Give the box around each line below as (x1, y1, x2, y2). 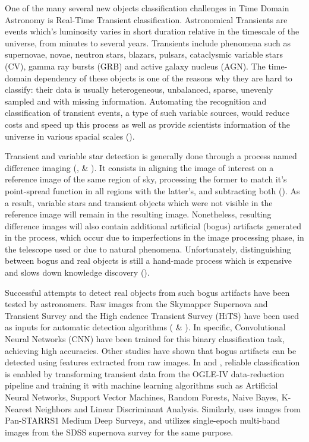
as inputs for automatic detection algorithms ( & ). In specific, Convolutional (5, 321, 286, 333)
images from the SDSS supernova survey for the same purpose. (5, 425, 234, 438)
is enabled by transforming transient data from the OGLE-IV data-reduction (5, 367, 285, 380)
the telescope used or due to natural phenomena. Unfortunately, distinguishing (5, 242, 291, 255)
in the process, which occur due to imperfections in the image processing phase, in (5, 231, 304, 244)
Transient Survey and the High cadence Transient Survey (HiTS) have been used (5, 309, 299, 321)
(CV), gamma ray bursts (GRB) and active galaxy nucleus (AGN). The (5, 59, 266, 72)
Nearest (5, 402, 33, 415)
